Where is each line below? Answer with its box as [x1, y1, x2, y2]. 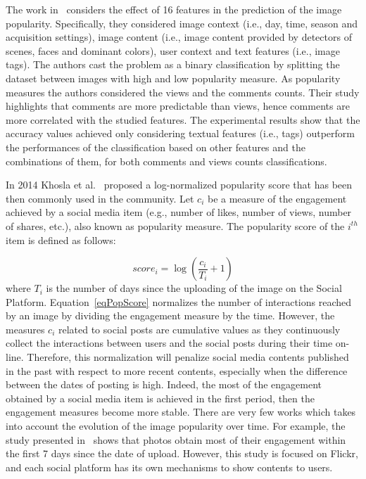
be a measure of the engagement [207, 191, 347, 205]
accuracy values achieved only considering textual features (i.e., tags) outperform [6, 126, 355, 141]
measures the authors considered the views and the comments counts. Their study [6, 84, 360, 99]
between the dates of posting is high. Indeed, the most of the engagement [6, 377, 322, 392]
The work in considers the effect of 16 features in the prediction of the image [6, 2, 342, 16]
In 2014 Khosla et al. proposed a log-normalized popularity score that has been [6, 177, 353, 192]
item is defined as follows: [6, 232, 116, 247]
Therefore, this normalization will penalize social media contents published [27, 350, 349, 364]
